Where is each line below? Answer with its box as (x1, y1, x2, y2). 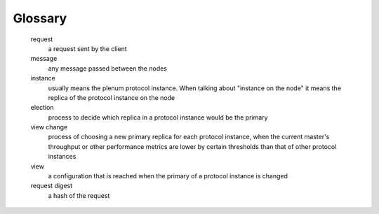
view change (30, 123, 68, 131)
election (30, 104, 54, 112)
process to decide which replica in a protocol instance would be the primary (48, 113, 268, 122)
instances (48, 152, 77, 161)
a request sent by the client (48, 44, 128, 52)
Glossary (13, 10, 67, 26)
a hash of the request (48, 191, 110, 199)
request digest (30, 182, 73, 190)
